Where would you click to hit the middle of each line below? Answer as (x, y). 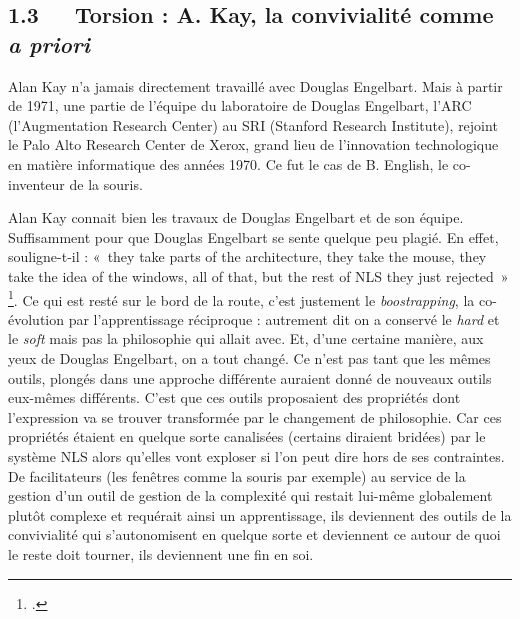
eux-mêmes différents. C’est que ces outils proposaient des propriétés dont (234, 397)
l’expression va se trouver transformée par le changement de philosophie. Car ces (255, 416)
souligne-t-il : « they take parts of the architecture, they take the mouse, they (247, 256)
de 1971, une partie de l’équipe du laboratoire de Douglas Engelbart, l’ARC (240, 105)
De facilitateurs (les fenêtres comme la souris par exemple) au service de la (237, 475)
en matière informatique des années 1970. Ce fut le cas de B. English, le (228, 163)
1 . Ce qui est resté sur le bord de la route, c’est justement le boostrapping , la (241, 298)
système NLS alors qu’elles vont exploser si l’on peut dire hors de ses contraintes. (256, 455)
